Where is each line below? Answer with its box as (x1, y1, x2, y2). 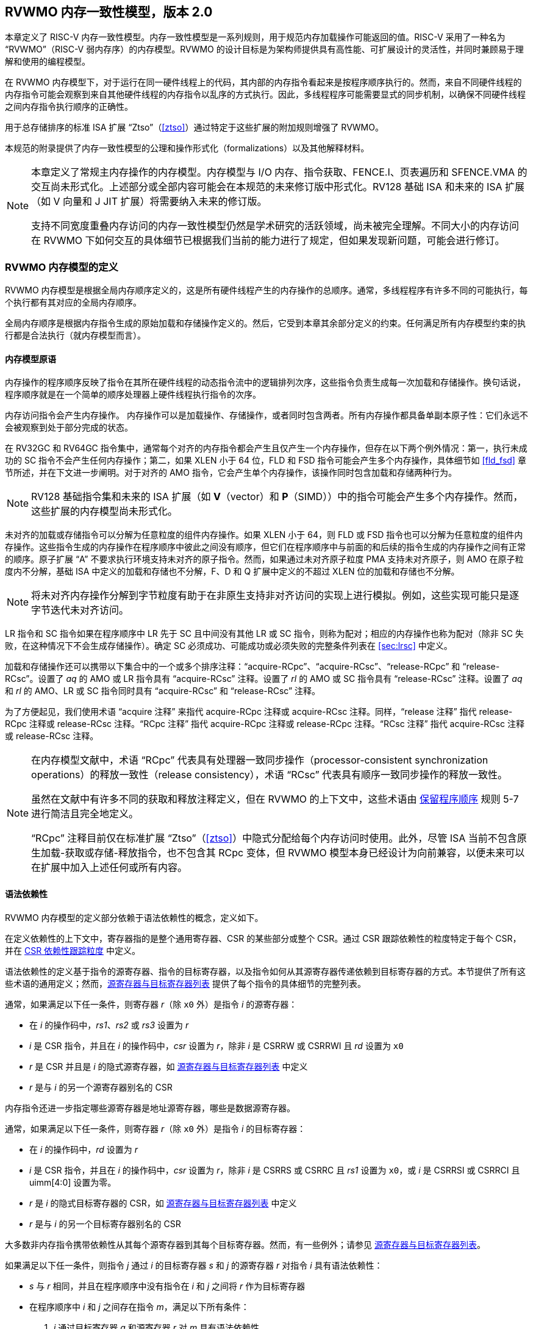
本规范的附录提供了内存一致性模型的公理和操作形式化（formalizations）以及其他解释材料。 (5, 143, 370, 154)
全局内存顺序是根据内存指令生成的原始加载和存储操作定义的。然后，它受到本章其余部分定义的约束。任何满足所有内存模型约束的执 (5, 318, 526, 329)
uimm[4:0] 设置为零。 (29, 1177, 116, 1188)
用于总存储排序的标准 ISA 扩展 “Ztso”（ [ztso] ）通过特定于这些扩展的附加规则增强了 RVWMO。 (5, 122, 384, 133)
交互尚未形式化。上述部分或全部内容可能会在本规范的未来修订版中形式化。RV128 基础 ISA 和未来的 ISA (31, 181, 503, 193)
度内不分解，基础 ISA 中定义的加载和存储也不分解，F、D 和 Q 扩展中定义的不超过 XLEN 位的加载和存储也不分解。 (5, 566, 460, 577)
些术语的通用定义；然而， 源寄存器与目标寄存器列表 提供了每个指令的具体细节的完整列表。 (5, 978, 366, 989)
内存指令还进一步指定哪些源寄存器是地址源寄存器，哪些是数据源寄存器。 (5, 1102, 295, 1113)
